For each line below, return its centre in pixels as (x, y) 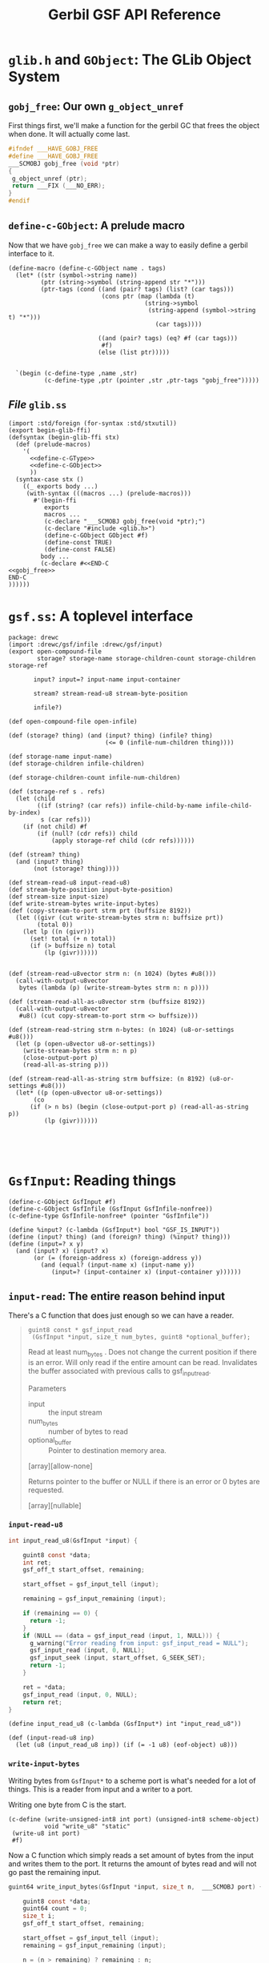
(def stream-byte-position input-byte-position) (91, 889)
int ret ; (37, 1563)
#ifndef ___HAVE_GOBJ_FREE (53, 149)
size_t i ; (39, 1916)
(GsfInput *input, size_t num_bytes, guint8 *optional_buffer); (141, 1337)
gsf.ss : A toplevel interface (101, 616)
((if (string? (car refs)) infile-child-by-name (120, 805)
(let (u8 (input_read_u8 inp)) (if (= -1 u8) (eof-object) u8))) (127, 1745)
